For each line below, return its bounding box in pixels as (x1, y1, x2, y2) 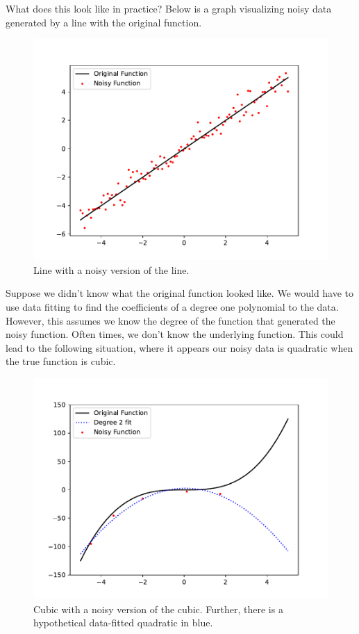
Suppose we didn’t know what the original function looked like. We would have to (6, 286, 354, 300)
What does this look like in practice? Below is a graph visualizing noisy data (6, 1, 332, 15)
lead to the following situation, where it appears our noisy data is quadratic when (6, 340, 353, 355)
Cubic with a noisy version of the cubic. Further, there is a (33, 601, 283, 616)
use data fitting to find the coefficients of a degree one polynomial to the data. (6, 299, 339, 314)
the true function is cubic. (6, 354, 116, 368)
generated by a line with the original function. (6, 15, 202, 29)
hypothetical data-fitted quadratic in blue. (33, 615, 213, 630)
